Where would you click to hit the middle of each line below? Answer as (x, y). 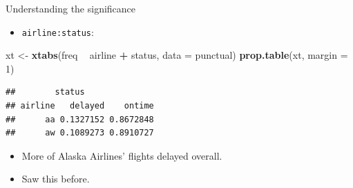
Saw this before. (56, 179)
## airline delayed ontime (80, 106)
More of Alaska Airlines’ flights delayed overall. (122, 155)
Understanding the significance (71, 8)
